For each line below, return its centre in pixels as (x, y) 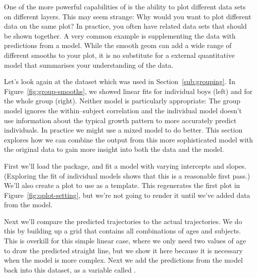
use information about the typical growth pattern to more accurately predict (120, 120)
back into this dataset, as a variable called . (70, 269)
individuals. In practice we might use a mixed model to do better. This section (123, 130)
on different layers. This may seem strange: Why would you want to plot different (128, 16)
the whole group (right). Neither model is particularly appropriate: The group (122, 101)
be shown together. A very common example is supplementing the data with (120, 35)
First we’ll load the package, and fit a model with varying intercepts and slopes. (125, 165)
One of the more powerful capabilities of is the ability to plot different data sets (125, 6)
